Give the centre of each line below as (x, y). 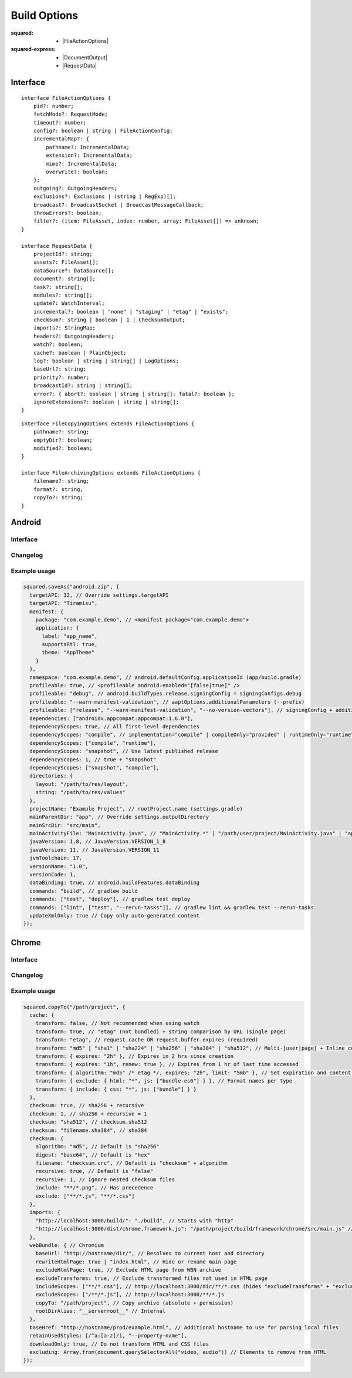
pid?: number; (54, 106)
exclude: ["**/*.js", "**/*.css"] (85, 1196)
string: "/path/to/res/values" (80, 792)
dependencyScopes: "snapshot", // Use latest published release (124, 751)
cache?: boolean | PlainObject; (80, 353)
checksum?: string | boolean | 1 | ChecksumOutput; (109, 320)
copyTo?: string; (58, 498)
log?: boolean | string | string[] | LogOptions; (106, 361)
